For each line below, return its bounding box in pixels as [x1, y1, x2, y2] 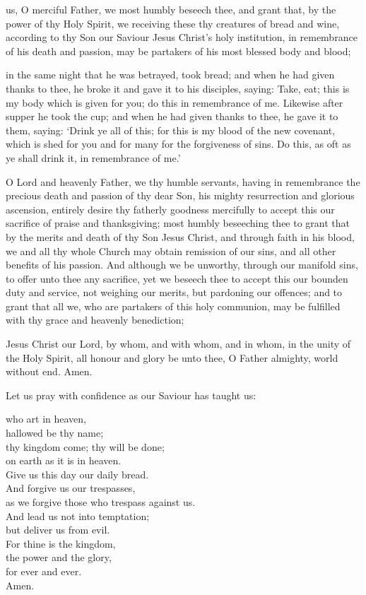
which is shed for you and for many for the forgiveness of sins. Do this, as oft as [6, 136, 351, 151]
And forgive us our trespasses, [6, 481, 136, 495]
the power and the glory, [6, 550, 112, 565]
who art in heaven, [6, 411, 86, 426]
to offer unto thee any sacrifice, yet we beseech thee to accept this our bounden [6, 271, 348, 285]
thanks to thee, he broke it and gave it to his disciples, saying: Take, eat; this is [6, 81, 350, 95]
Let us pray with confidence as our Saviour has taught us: [6, 387, 256, 402]
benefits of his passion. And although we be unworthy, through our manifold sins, [6, 257, 358, 272]
